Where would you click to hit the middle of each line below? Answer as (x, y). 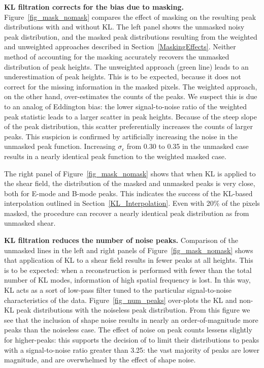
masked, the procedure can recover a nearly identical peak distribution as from (127, 213)
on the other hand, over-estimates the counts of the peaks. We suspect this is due (131, 96)
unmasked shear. (30, 223)
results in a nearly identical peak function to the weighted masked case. (115, 156)
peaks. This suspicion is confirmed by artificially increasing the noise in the (121, 136)
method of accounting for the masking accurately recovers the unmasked (117, 56)
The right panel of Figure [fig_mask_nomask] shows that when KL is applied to (130, 173)
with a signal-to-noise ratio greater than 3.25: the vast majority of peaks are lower (132, 349)
